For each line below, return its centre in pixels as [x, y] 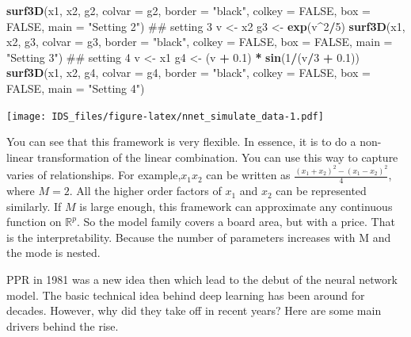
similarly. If [34, 206]
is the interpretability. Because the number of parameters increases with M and [199, 237]
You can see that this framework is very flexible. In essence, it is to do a [181, 142]
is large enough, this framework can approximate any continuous [236, 206]
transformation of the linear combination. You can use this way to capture [217, 157]
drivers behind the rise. [63, 326]
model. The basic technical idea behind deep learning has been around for [186, 295]
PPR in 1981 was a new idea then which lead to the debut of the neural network [202, 280]
